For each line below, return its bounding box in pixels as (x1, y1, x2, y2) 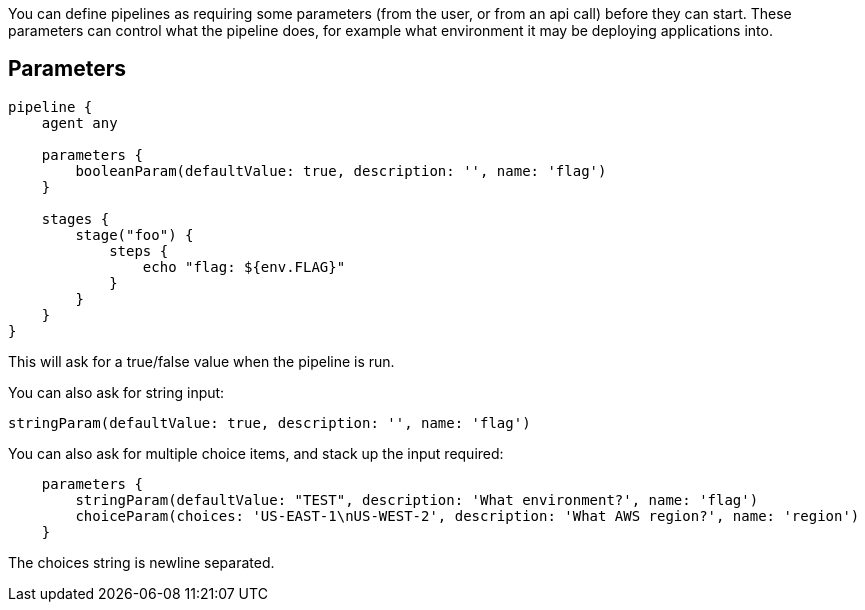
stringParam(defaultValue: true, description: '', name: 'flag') (8, 414, 531, 431)
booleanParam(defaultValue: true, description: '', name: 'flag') (75, 162, 607, 179)
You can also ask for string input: (8, 383, 225, 401)
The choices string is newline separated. (8, 553, 275, 571)
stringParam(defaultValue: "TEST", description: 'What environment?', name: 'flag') (75, 491, 759, 508)
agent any (41, 114, 118, 131)
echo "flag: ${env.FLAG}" (142, 258, 346, 275)
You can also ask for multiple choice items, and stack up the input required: (8, 444, 504, 462)
